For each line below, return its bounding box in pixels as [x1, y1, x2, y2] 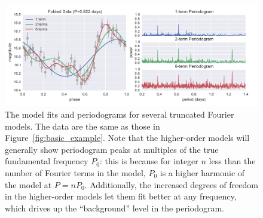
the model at [5, 178, 52, 191]
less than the [209, 155, 256, 167]
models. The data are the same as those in [5, 119, 160, 132]
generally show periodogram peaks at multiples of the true [5, 143, 219, 155]
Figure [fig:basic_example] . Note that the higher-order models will [5, 131, 250, 144]
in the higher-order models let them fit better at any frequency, [5, 190, 237, 202]
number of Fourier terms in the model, [5, 166, 146, 179]
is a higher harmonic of [160, 166, 245, 179]
